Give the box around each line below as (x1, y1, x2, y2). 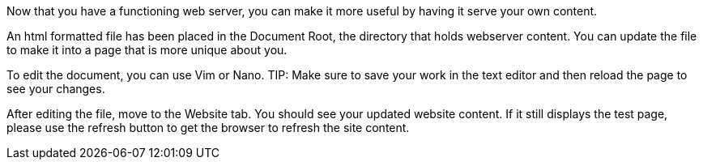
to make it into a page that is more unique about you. (6, 43, 288, 57)
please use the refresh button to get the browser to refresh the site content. (6, 121, 410, 134)
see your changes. (6, 82, 105, 96)
